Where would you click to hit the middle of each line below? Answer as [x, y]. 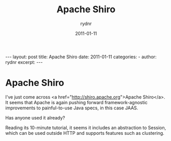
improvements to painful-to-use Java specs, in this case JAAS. [72, 108]
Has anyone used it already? [35, 118]
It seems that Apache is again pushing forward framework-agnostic [76, 102]
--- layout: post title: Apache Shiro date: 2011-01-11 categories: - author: [81, 57]
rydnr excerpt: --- [24, 62]
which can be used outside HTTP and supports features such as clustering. [85, 133]
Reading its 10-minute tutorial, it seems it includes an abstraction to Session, [86, 127]
